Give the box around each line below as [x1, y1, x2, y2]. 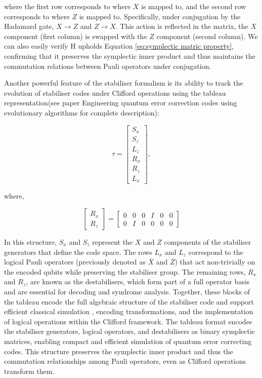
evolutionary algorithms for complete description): [4, 107, 159, 118]
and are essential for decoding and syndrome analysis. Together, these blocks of [4, 286, 250, 296]
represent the [92, 237, 133, 247]
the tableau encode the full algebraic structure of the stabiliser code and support [4, 296, 254, 307]
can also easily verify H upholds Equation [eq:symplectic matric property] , [4, 41, 234, 51]
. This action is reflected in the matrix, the [115, 21, 248, 31]
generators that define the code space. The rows [4, 246, 152, 257]
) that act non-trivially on [174, 256, 255, 267]
